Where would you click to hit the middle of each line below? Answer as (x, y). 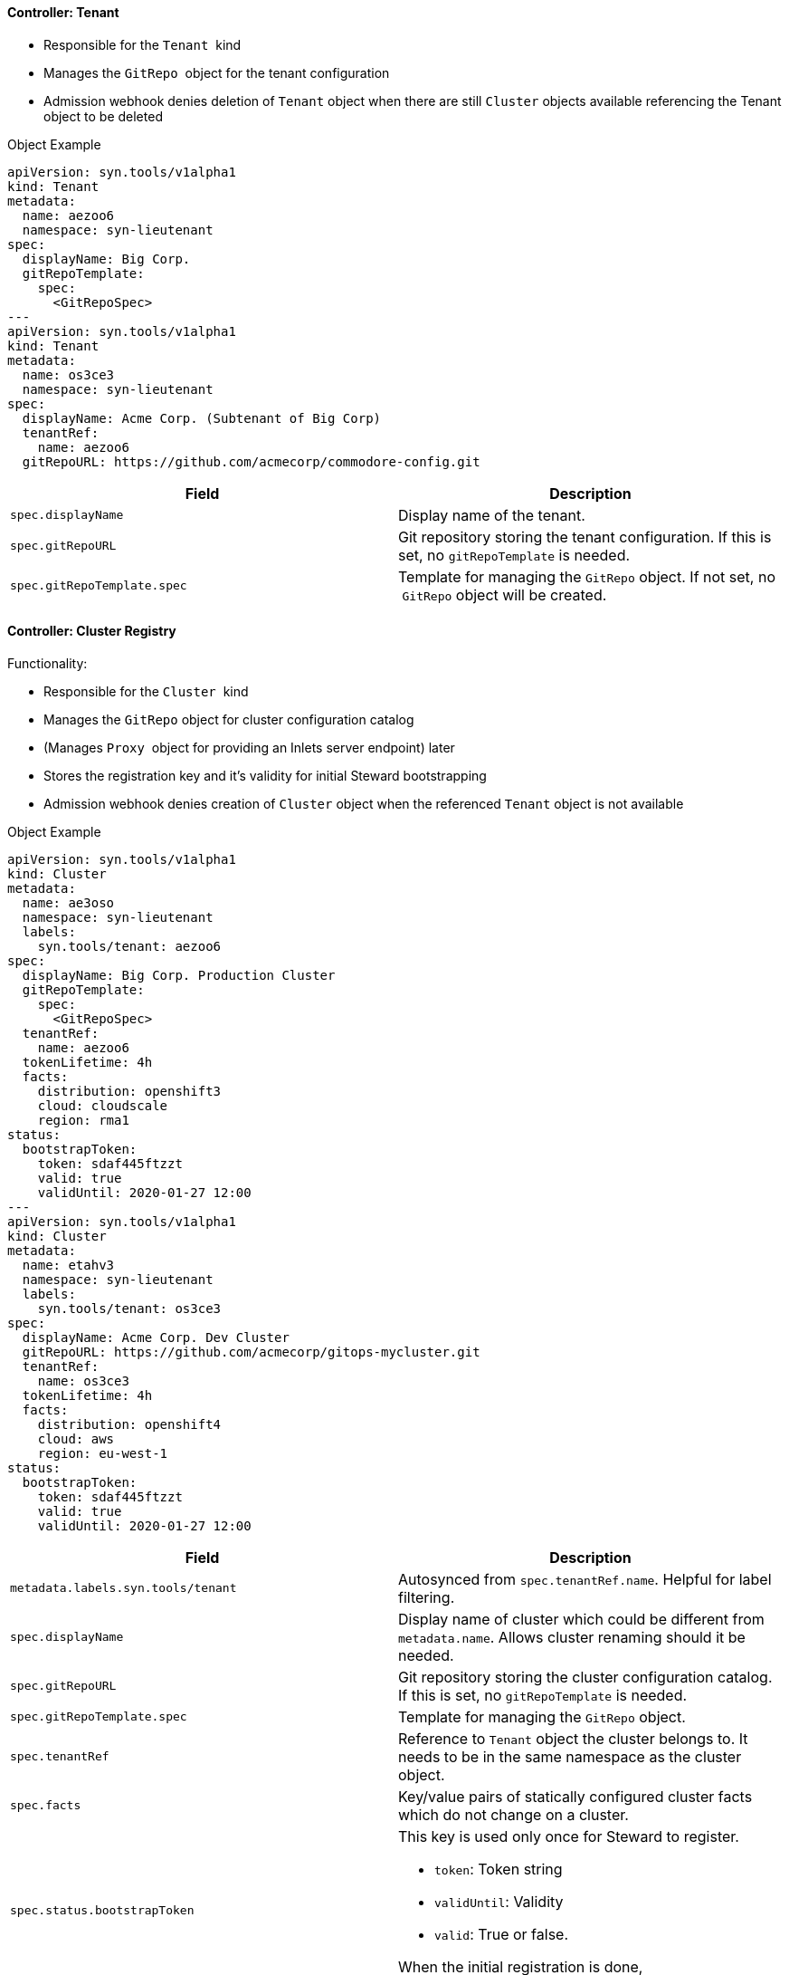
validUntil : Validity (499, 1901)
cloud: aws (76, 1438)
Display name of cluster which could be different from (581, 1619)
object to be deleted (103, 116)
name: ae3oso (68, 902)
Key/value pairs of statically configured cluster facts (575, 1796)
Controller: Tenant (63, 12)
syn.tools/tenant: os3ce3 (129, 1308)
